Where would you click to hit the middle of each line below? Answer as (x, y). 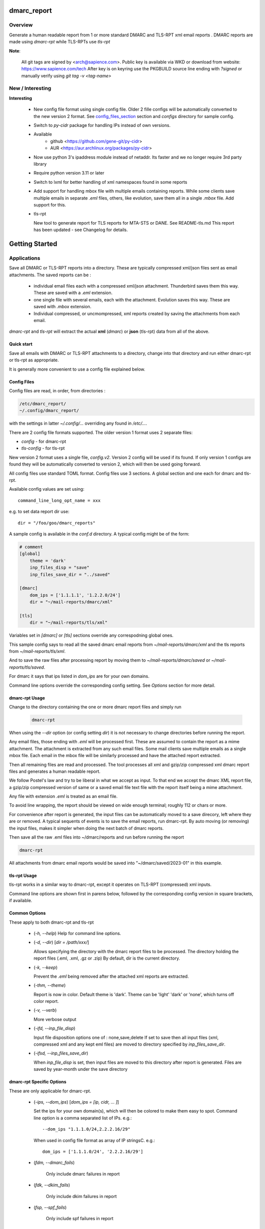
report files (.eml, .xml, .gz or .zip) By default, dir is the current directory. (107, 958)
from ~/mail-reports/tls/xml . (37, 651)
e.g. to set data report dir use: (39, 512)
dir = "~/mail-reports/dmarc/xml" (71, 602)
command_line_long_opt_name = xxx (59, 500)
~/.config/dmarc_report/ (49, 411)
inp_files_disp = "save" (60, 568)
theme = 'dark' (48, 561)
